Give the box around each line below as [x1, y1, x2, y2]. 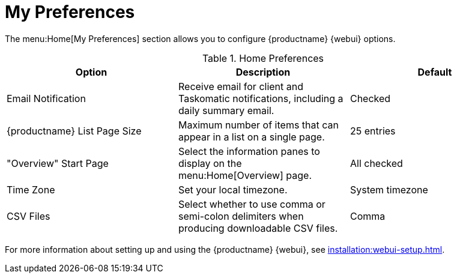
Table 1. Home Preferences [202, 52, 324, 64]
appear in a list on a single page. [178, 130, 325, 143]
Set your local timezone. [178, 183, 288, 196]
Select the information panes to [178, 145, 320, 157]
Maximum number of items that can [178, 118, 339, 131]
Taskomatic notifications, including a [178, 92, 344, 104]
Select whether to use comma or [178, 198, 325, 210]
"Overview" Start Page [7, 157, 109, 169]
